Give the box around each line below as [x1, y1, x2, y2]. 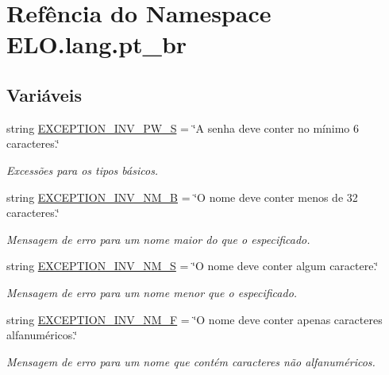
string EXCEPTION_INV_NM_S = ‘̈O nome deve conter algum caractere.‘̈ [6, 257, 379, 274]
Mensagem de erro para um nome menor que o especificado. [6, 284, 298, 300]
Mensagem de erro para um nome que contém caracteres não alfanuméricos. [6, 353, 376, 369]
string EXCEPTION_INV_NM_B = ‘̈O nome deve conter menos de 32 [6, 188, 358, 205]
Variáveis [6, 82, 83, 106]
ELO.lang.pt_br [6, 28, 187, 60]
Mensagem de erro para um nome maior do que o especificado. [6, 230, 310, 247]
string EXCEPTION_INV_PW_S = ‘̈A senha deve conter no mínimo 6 [6, 119, 359, 136]
